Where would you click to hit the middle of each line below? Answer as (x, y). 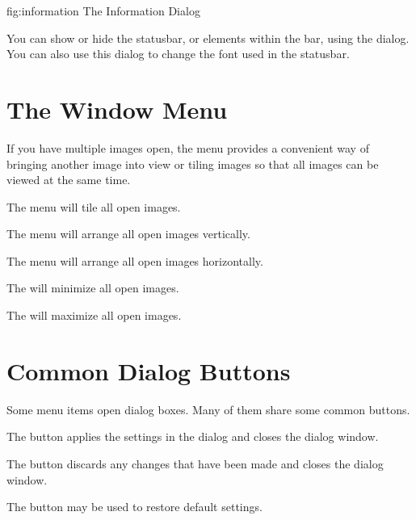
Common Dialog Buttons (149, 370)
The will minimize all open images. (93, 288)
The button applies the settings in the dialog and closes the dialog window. (193, 436)
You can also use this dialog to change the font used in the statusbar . (178, 54)
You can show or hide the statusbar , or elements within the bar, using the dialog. (208, 38)
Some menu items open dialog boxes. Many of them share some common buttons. (208, 409)
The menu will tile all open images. (94, 206)
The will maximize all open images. (94, 315)
